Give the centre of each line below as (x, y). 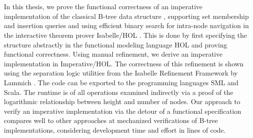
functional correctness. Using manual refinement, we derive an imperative (113, 54)
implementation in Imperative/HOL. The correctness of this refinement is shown (124, 63)
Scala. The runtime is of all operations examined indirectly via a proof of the (119, 92)
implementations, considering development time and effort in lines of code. (115, 130)
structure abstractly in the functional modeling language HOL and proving (116, 44)
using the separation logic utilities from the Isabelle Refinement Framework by (121, 73)
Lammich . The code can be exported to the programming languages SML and (121, 82)
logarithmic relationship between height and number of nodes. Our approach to (122, 101)
